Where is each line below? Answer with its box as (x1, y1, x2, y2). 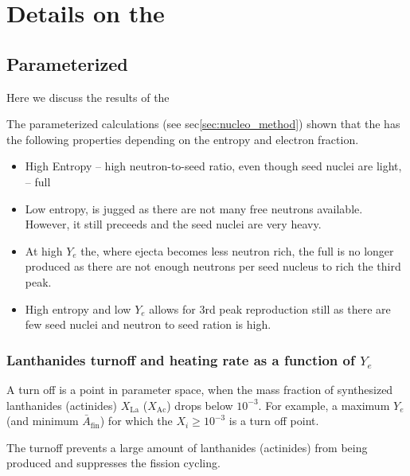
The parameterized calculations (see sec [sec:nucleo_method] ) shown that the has (6, 115, 400, 132)
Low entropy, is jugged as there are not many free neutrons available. (25, 200, 363, 217)
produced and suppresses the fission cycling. (6, 455, 221, 471)
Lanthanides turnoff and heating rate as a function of (6, 349, 355, 369)
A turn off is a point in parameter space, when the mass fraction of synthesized (6, 380, 393, 397)
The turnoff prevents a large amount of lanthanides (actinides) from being (6, 439, 368, 455)
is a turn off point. (228, 412, 319, 429)
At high (25, 242, 63, 259)
